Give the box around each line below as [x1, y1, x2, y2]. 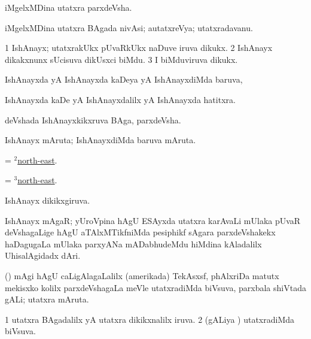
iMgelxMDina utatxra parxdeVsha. [5, 1, 132, 13]
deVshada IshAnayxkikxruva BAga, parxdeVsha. [5, 113, 181, 126]
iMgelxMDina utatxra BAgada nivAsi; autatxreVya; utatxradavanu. [5, 21, 253, 34]
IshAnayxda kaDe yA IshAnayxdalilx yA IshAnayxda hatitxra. [5, 93, 236, 105]
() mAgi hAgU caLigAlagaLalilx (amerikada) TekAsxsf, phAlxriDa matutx [5, 269, 279, 282]
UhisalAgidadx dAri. [5, 249, 81, 262]
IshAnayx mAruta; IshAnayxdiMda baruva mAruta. [5, 134, 196, 146]
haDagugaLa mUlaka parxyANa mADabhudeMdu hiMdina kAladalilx [5, 237, 262, 250]
